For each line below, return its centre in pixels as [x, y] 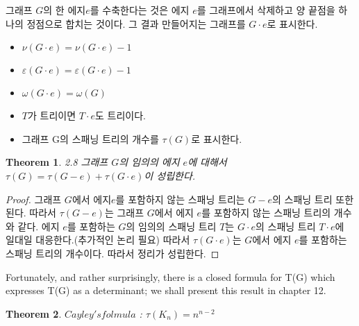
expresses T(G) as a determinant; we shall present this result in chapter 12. [166, 290]
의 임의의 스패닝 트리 [171, 226]
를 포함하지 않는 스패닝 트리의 [266, 213]
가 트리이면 [52, 115]
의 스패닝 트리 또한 [313, 199]
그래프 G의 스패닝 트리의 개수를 [90, 138]
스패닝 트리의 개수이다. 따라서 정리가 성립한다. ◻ [112, 253]
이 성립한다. [170, 175]
